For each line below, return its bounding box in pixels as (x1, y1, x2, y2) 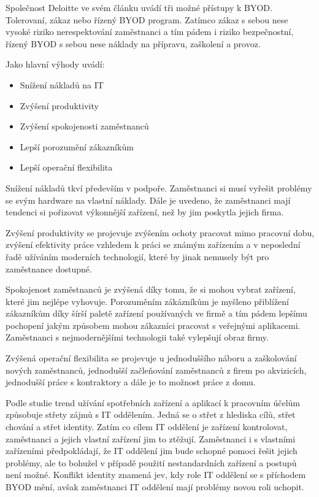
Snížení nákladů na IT (20, 78, 104, 91)
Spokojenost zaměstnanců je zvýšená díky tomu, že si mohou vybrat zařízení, (6, 283, 296, 296)
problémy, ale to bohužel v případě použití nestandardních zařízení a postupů (6, 456, 297, 469)
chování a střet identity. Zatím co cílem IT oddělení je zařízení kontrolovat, (6, 420, 288, 433)
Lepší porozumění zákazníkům (20, 140, 134, 153)
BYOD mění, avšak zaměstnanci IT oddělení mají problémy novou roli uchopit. (6, 480, 304, 493)
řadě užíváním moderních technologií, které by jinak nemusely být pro (6, 250, 269, 263)
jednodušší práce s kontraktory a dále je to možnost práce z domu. (6, 376, 256, 388)
